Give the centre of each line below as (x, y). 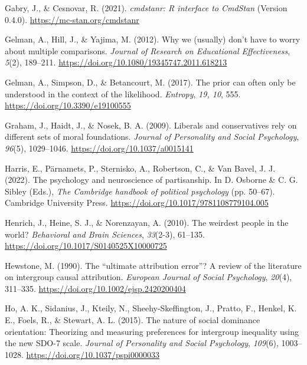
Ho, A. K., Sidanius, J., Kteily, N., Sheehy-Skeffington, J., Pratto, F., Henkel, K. (151, 308)
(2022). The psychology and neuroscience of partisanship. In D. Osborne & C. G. (151, 180)
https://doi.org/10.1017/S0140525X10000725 (86, 246)
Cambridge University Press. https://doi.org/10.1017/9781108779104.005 (137, 203)
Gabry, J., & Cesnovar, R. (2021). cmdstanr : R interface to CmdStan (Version (146, 8)
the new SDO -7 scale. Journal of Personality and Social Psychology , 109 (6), (142, 343)
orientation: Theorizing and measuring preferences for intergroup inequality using (152, 331)
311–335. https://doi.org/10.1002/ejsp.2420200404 (95, 288)
